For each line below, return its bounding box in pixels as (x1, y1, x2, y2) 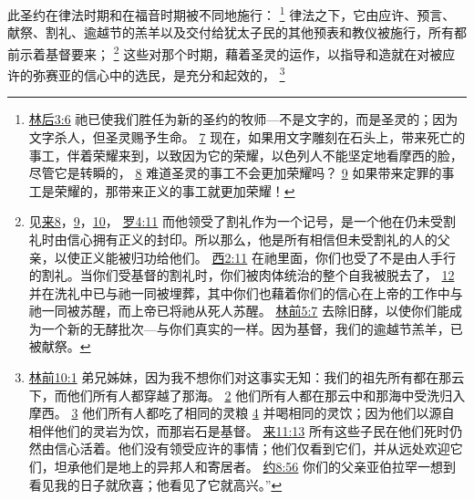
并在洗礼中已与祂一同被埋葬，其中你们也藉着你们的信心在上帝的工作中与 (28, 283, 463, 302)
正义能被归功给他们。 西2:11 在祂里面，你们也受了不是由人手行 (79, 247, 457, 266)
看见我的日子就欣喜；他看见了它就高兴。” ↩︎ (28, 474, 283, 494)
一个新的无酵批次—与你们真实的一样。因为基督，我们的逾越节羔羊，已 (41, 318, 463, 338)
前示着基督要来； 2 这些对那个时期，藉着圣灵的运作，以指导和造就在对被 (7, 41, 443, 63)
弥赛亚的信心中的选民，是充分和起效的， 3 (32, 63, 285, 84)
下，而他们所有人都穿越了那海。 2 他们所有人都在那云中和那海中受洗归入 (28, 385, 466, 404)
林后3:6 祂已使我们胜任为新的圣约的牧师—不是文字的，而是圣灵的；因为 (28, 109, 459, 129)
